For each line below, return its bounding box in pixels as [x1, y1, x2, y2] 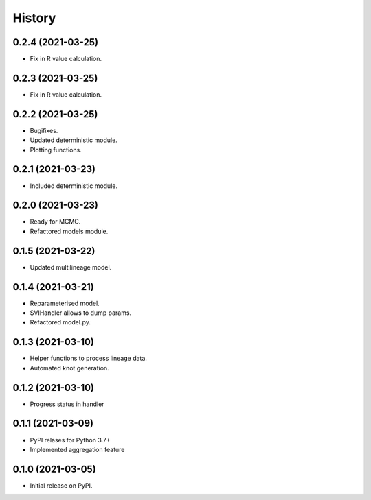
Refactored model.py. [30, 318, 91, 326]
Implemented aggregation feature [30, 445, 125, 453]
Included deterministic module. [30, 182, 118, 190]
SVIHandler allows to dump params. [30, 309, 132, 317]
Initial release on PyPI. [30, 481, 93, 490]
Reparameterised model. [30, 299, 100, 307]
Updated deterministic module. [30, 136, 118, 144]
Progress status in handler [30, 400, 104, 408]
